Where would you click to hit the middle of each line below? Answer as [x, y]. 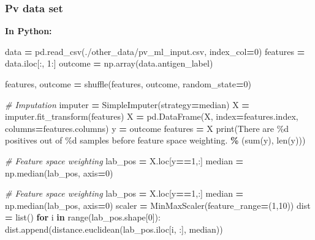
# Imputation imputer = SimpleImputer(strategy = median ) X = [127, 104]
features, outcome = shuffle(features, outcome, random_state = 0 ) [128, 84]
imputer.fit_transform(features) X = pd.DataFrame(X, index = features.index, [152, 116]
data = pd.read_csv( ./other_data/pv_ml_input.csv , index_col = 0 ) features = [155, 51]
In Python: [28, 31]
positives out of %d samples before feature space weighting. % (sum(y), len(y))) [155, 140]
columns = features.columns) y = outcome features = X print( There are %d [147, 128]
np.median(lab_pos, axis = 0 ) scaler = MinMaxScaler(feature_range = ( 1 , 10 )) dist [158, 205]
